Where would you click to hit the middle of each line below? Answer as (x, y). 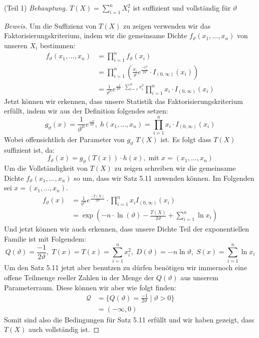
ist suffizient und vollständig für (182, 8)
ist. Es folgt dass (186, 139)
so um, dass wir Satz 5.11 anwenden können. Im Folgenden (164, 178)
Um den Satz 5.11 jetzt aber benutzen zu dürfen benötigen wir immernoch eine (126, 267)
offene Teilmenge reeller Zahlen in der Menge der (79, 277)
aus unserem (199, 277)
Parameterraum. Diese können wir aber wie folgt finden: (90, 287)
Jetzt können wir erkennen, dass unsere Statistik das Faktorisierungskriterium (123, 101)
